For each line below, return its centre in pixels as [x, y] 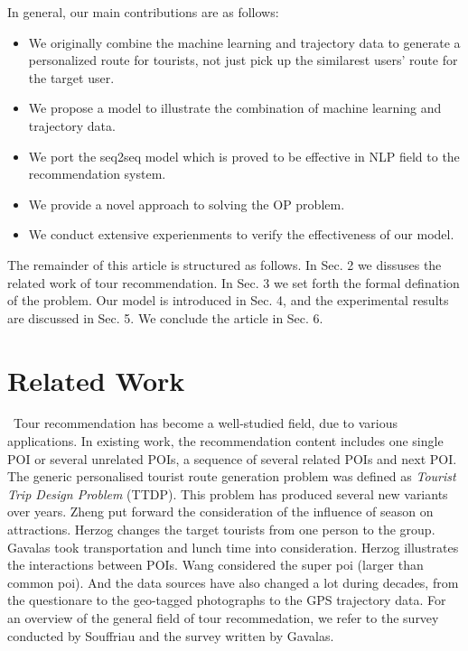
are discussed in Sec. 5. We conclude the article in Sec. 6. [165, 317]
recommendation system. [97, 174]
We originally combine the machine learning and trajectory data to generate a [244, 42]
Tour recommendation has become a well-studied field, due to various [205, 423]
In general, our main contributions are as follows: [143, 12]
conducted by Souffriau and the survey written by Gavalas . [171, 635]
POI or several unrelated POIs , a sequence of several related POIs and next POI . [232, 458]
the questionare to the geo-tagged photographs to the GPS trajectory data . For [227, 600]
